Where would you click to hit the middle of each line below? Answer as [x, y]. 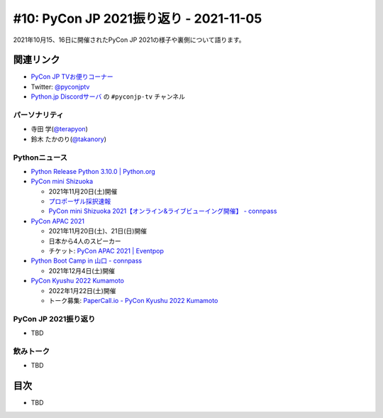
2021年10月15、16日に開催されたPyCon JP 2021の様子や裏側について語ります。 [129, 40]
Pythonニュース [40, 158]
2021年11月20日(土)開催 [83, 191]
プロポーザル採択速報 [80, 202]
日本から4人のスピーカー [85, 241]
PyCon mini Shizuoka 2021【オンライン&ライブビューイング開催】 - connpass [163, 211]
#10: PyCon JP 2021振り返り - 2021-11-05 [138, 18]
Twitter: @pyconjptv [60, 87]
